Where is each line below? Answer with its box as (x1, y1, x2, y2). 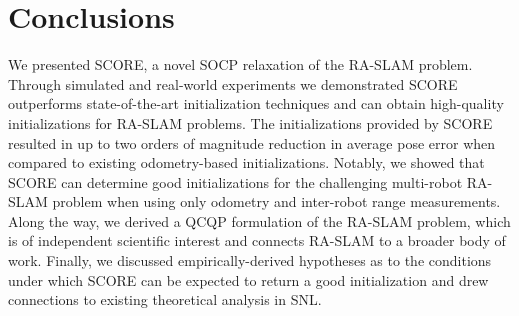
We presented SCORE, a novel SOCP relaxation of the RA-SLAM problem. (8, 54, 473, 75)
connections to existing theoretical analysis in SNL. (8, 289, 322, 310)
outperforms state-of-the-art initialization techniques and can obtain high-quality (8, 93, 504, 114)
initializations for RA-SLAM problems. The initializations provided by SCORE (8, 112, 493, 133)
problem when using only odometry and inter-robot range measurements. (52, 191, 501, 212)
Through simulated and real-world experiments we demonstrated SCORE (8, 73, 458, 94)
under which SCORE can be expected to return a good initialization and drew (8, 269, 489, 290)
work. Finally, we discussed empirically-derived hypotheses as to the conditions (8, 250, 492, 271)
